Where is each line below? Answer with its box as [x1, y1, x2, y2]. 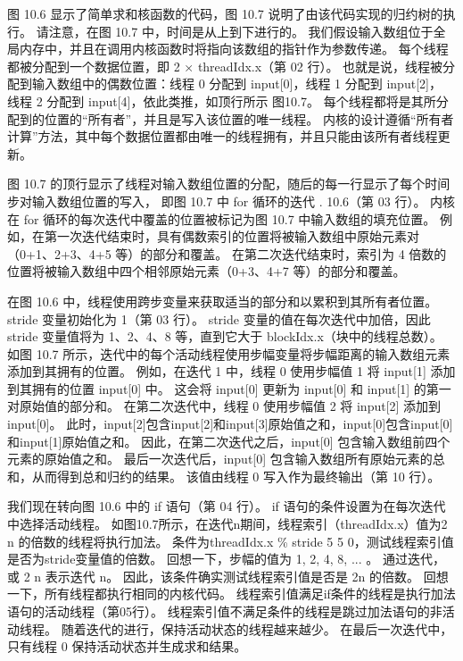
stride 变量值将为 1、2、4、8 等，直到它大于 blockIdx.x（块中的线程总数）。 [7, 327, 442, 346]
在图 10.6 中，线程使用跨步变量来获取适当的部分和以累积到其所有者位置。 [7, 291, 438, 310]
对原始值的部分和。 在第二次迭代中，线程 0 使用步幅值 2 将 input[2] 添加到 [7, 397, 442, 415]
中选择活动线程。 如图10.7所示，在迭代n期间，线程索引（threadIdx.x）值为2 [7, 515, 448, 533]
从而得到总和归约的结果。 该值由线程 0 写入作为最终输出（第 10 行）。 [31, 466, 441, 485]
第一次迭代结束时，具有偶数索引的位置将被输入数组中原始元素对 [44, 227, 419, 246]
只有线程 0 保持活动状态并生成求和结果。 [7, 637, 247, 656]
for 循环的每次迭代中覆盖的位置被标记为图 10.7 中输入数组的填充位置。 [23, 209, 436, 228]
